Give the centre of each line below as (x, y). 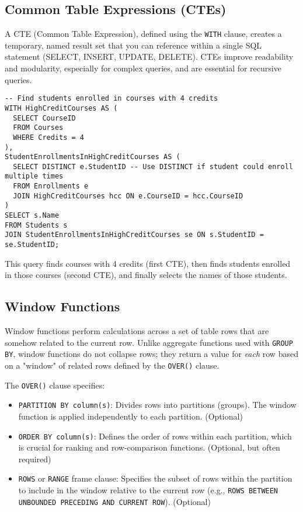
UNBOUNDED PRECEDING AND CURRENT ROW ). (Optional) (114, 501)
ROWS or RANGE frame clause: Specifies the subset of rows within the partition (155, 478)
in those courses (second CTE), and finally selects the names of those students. (146, 275)
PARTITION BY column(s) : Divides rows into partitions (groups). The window (157, 405)
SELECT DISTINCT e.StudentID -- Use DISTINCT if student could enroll (153, 166)
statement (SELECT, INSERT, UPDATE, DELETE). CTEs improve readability (149, 56)
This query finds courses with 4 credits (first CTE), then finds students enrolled (148, 263)
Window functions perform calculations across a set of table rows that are (137, 331)
